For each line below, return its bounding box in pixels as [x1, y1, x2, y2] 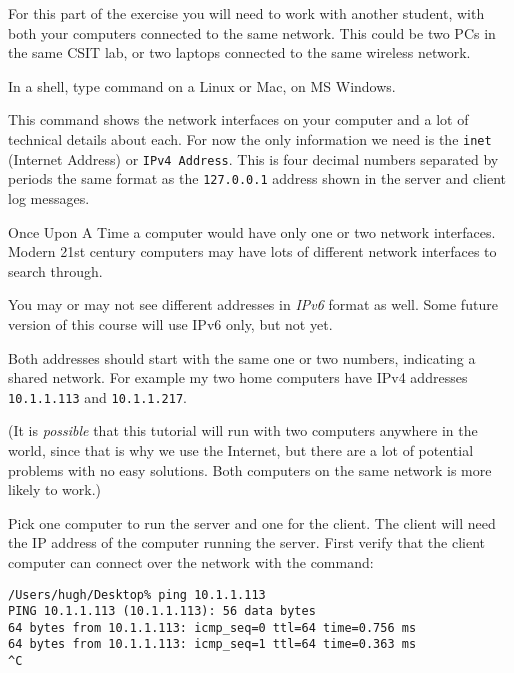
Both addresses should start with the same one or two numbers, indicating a [8, 347, 476, 368]
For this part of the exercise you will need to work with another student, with [8, 3, 485, 23]
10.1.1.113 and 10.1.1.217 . [8, 386, 187, 407]
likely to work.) [8, 479, 101, 500]
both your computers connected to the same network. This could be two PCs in [8, 22, 496, 43]
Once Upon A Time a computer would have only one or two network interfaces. [8, 221, 496, 242]
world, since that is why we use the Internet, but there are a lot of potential [8, 439, 474, 460]
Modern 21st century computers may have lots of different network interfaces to [8, 241, 497, 262]
